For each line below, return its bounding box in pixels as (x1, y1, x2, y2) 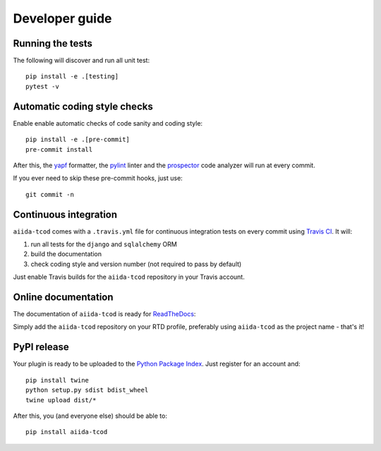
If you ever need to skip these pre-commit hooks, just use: (13, 174, 183, 183)
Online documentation (13, 291, 114, 303)
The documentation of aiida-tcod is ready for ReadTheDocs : (13, 310, 196, 318)
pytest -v (25, 82, 59, 90)
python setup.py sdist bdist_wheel (25, 386, 149, 395)
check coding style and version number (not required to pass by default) (30, 260, 242, 268)
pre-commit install (25, 145, 93, 153)
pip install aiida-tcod (25, 428, 108, 436)
